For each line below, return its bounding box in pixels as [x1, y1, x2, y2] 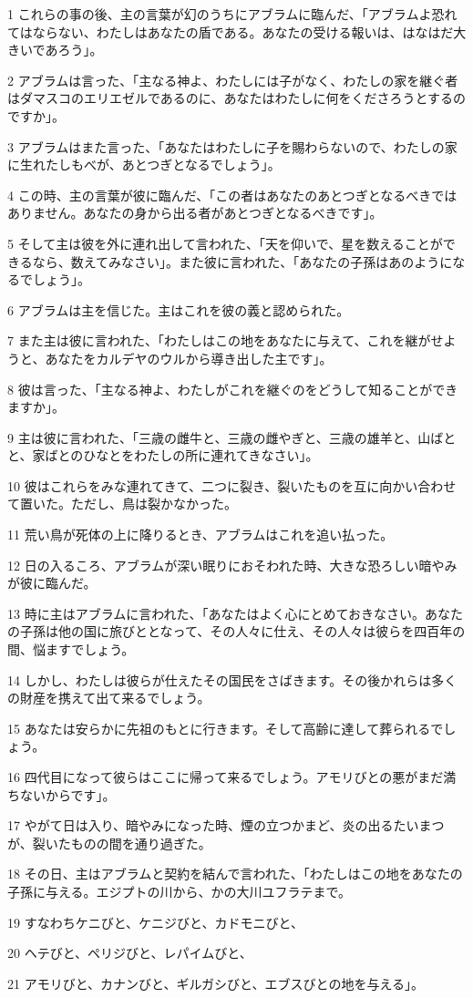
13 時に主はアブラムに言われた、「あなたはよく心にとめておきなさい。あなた [7, 603, 464, 622]
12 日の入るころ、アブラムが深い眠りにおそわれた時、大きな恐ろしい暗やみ [7, 555, 458, 574]
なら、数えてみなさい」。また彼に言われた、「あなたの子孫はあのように [32, 252, 453, 271]
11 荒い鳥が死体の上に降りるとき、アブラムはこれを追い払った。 [7, 525, 394, 544]
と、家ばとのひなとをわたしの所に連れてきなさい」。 [7, 446, 319, 465]
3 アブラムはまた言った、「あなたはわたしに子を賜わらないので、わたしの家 [7, 137, 458, 156]
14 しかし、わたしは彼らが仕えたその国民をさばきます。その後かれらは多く [7, 670, 458, 689]
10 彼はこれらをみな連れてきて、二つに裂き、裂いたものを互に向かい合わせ [7, 476, 457, 495]
